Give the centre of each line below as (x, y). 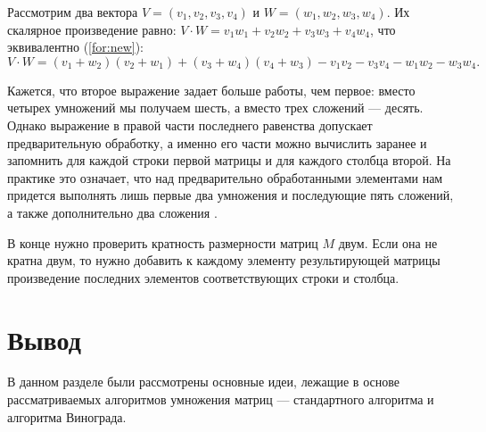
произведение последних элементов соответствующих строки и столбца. (203, 277)
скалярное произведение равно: (92, 29)
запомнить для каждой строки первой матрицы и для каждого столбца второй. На (229, 160)
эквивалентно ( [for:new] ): (75, 47)
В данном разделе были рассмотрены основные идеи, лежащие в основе (203, 382)
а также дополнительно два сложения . (112, 212)
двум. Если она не (388, 242)
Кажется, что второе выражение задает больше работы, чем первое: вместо (211, 90)
